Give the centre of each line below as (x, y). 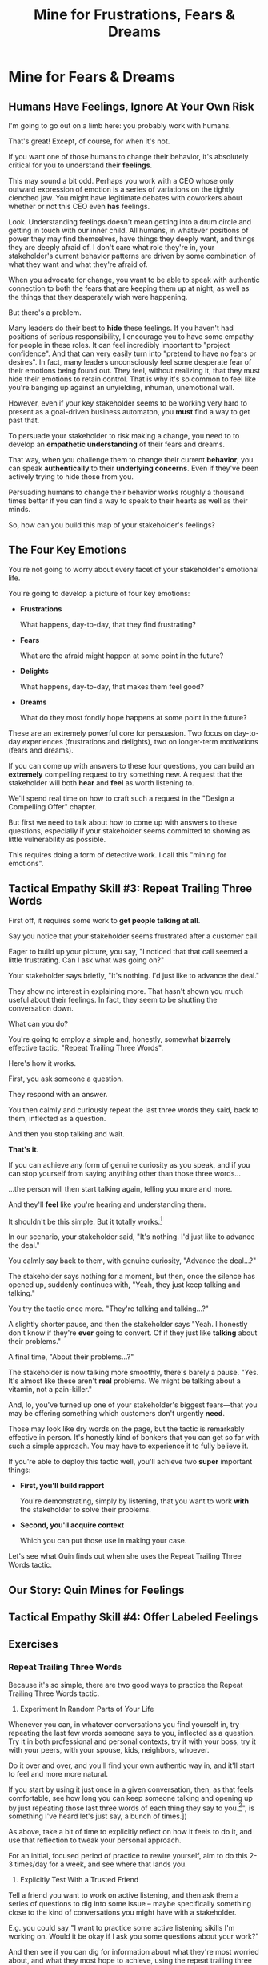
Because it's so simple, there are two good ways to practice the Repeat (126, 1685)
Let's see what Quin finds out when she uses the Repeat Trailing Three (125, 1556)
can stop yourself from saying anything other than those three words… (125, 1173)
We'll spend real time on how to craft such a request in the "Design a (121, 798)
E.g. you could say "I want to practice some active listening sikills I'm (122, 1928)
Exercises (33, 1644)
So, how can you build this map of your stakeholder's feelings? (112, 525)
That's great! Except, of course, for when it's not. (89, 141)
